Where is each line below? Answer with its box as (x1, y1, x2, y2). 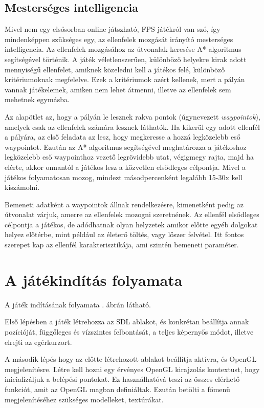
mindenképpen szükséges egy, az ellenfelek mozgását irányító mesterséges (5, 33, 233, 44)
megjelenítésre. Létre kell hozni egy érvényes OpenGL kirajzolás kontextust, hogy (5, 363, 260, 374)
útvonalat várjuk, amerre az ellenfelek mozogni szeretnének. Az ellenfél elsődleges (5, 209, 259, 220)
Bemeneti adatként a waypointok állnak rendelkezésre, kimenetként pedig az (5, 199, 244, 209)
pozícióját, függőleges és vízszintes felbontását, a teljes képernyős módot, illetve (5, 326, 254, 337)
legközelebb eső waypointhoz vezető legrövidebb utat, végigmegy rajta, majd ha (5, 151, 254, 162)
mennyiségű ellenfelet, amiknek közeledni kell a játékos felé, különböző (5, 64, 225, 74)
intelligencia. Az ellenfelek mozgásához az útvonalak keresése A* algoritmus (5, 44, 241, 54)
